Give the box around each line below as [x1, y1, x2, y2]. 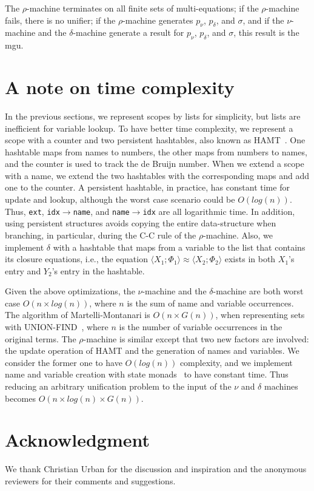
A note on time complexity [5, 74, 235, 99]
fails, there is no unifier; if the [5, 13, 116, 26]
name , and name [73, 205, 130, 217]
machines [264, 380, 298, 393]
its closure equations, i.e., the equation [5, 252, 148, 265]
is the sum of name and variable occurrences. [127, 296, 294, 309]
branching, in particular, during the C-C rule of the [5, 228, 196, 241]
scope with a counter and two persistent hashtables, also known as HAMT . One [5, 134, 306, 146]
